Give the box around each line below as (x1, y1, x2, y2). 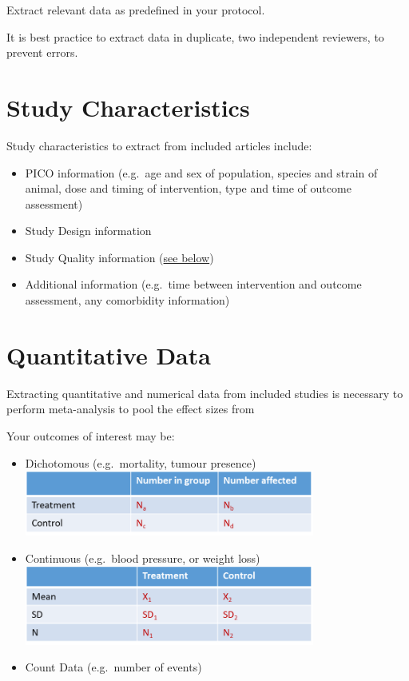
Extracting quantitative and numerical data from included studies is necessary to (6, 384, 403, 401)
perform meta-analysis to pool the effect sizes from (6, 400, 255, 417)
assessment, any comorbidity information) (25, 292, 230, 309)
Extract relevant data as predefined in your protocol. (6, 2, 265, 18)
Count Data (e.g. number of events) (25, 659, 202, 675)
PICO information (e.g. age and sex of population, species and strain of (25, 164, 378, 181)
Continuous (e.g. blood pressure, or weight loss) (25, 549, 260, 566)
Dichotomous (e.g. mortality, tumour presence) (25, 454, 256, 471)
